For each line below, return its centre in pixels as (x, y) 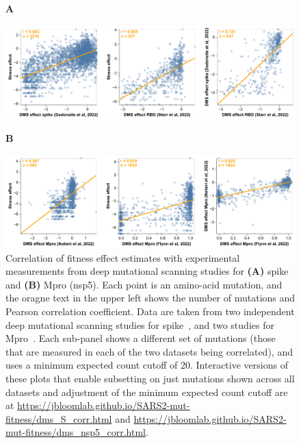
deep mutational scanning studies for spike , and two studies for (140, 324)
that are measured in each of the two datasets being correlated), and (149, 351)
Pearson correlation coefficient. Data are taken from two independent (150, 311)
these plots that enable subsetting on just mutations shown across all (150, 378)
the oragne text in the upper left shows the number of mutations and (150, 298)
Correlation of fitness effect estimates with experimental (123, 257)
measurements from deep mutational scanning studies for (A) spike (147, 271)
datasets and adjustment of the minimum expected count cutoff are (147, 392)
